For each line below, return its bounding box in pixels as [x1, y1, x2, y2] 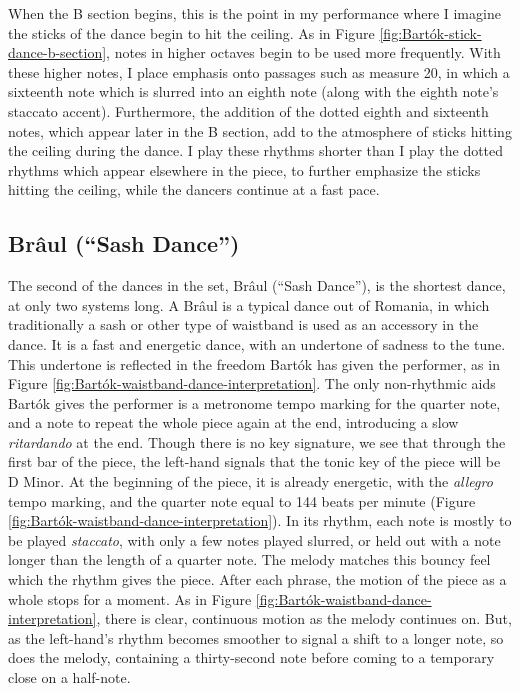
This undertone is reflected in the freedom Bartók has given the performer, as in [8, 353, 500, 374]
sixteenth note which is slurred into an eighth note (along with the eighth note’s [8, 81, 499, 102]
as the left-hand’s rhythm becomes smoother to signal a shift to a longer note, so [8, 627, 504, 648]
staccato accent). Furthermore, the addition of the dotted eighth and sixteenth [8, 100, 489, 121]
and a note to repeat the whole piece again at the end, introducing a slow [8, 412, 459, 433]
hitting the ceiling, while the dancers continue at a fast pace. [8, 179, 380, 200]
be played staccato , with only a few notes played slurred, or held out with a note [8, 529, 501, 550]
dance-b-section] [8, 42, 107, 63]
